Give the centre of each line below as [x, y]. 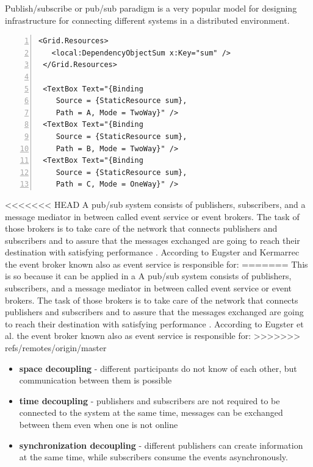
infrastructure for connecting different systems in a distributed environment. [147, 20]
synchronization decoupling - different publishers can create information [161, 445]
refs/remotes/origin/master [56, 348]
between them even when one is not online [99, 424]
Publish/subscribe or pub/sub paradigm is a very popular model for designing [151, 8]
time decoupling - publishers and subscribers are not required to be [149, 400]
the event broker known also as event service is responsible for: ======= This [156, 264]
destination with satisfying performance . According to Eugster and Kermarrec [152, 252]
